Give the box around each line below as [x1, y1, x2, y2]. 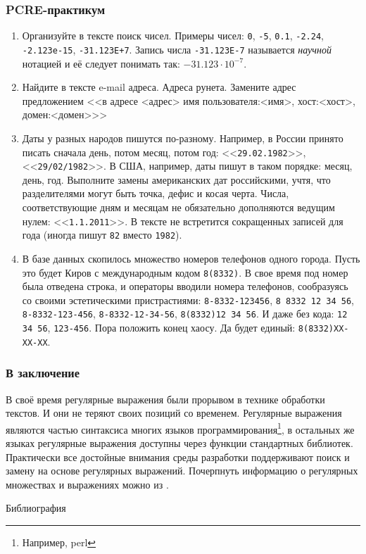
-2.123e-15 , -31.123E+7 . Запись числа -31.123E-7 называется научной [22, 42, 332, 56]
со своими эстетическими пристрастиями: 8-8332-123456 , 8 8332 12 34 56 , [22, 292, 355, 307]
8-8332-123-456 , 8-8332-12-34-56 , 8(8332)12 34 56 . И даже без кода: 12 [22, 306, 348, 321]
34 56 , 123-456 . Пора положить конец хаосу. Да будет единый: [22, 320, 296, 335]
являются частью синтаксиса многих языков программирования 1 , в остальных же [6, 420, 355, 436]
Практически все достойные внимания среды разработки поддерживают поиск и [6, 449, 350, 464]
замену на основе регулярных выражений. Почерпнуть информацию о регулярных [6, 463, 358, 478]
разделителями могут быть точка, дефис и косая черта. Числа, [22, 186, 289, 201]
